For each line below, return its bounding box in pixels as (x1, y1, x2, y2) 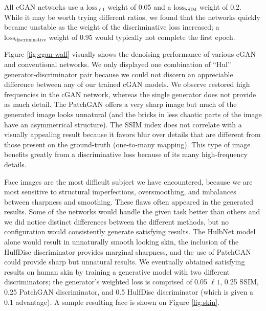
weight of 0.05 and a (107, 2, 171, 12)
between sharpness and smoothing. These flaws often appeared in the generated (4, 196, 254, 207)
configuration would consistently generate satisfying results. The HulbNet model (4, 226, 256, 237)
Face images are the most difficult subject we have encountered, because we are (4, 176, 253, 187)
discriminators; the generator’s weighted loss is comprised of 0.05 (4, 276, 207, 287)
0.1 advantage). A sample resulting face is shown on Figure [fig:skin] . (4, 296, 220, 307)
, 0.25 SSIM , (220, 276, 259, 287)
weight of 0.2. (199, 2, 242, 12)
